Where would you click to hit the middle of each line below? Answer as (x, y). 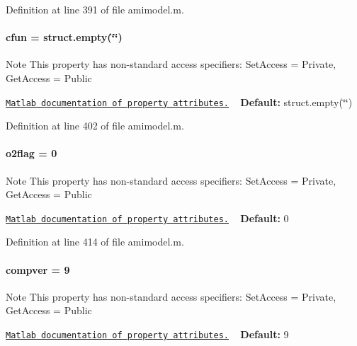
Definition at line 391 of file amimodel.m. (95, 9)
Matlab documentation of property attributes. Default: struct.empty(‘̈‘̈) (179, 102)
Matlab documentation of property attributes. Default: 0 (147, 218)
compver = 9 (38, 269)
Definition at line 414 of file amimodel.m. (95, 242)
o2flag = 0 (32, 153)
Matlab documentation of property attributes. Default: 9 (147, 334)
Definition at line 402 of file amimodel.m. (95, 126)
